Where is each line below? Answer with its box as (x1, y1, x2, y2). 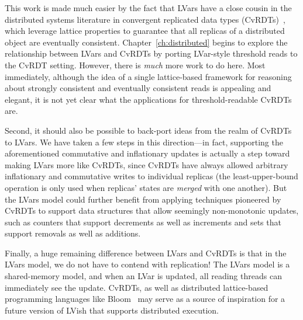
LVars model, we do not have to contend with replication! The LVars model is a (5, 258, 290, 270)
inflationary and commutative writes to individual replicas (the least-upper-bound (5, 170, 298, 182)
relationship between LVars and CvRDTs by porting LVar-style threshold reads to (5, 47, 298, 60)
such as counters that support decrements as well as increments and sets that (5, 215, 281, 228)
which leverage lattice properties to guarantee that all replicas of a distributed (5, 25, 285, 37)
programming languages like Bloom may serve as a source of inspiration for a (5, 293, 285, 305)
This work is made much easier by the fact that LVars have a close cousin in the (5, 2, 292, 13)
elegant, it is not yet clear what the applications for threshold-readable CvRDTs (5, 93, 292, 105)
